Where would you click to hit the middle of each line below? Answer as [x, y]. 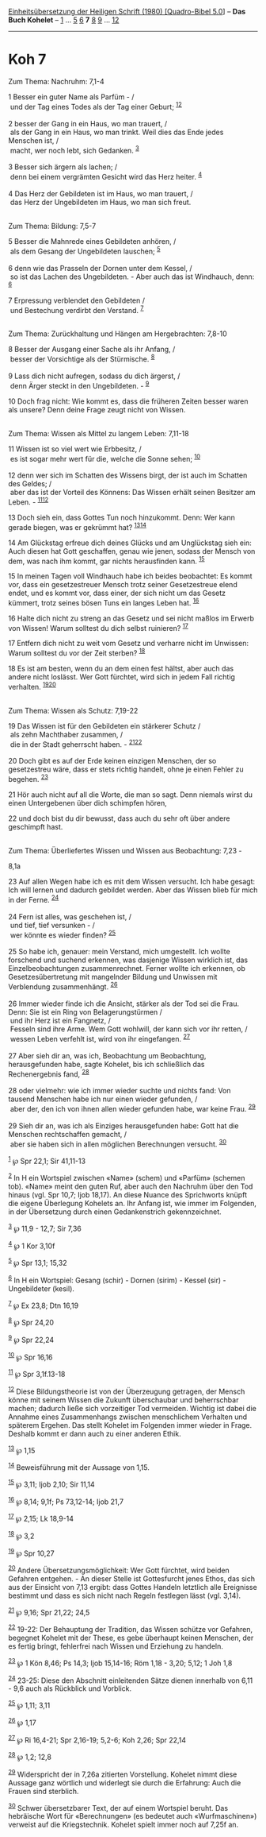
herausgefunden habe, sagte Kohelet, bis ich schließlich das [106, 1064]
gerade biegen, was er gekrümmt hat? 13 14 [77, 526]
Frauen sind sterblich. [44, 1791]
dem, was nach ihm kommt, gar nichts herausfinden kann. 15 [106, 560]
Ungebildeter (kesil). [42, 1288]
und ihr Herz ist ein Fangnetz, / [60, 1021]
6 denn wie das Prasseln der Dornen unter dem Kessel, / [100, 268]
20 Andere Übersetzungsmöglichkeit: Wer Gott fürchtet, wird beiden [119, 1570]
